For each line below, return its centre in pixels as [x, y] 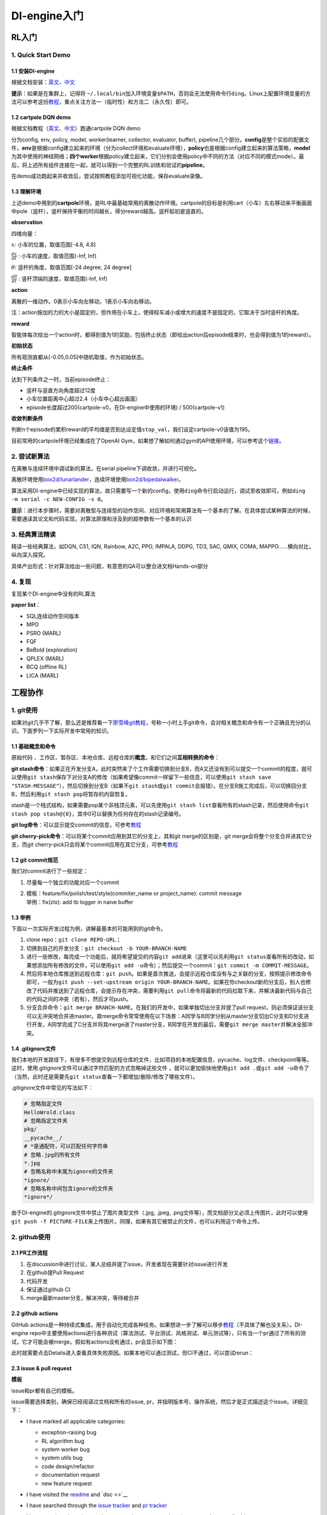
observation [27, 222]
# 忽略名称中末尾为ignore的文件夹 [69, 1172]
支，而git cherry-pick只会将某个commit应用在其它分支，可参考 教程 [95, 844]
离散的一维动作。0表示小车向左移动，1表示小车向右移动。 [83, 301]
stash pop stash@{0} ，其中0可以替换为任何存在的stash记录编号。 [98, 814]
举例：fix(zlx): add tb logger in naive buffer [80, 902]
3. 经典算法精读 [34, 534]
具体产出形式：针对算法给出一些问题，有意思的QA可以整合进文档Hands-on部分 [110, 566]
